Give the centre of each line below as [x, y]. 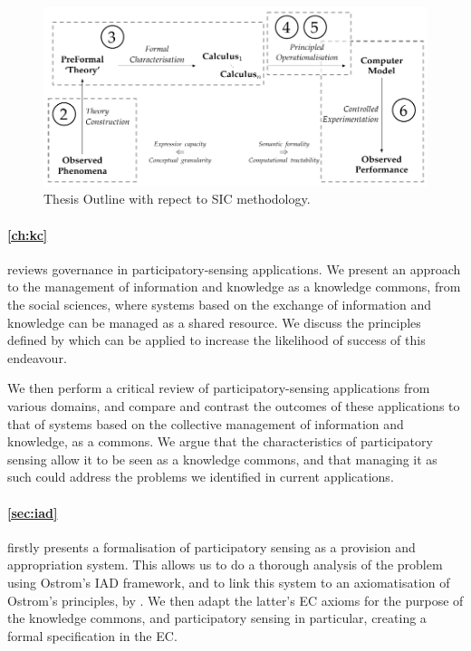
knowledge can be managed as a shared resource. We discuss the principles [214, 322]
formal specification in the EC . [92, 635]
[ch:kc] [28, 234]
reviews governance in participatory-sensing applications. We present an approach [234, 268]
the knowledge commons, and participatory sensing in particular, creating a [217, 618]
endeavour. [37, 357]
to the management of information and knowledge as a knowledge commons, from [234, 287]
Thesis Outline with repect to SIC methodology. [177, 199]
